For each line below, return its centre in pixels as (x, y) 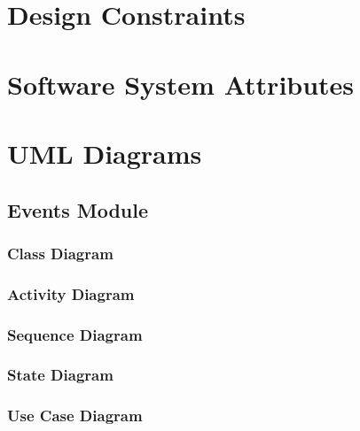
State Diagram (60, 375)
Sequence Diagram (75, 334)
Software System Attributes (181, 84)
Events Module (78, 209)
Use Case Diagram (75, 416)
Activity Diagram (71, 293)
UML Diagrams (105, 153)
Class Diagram (60, 253)
